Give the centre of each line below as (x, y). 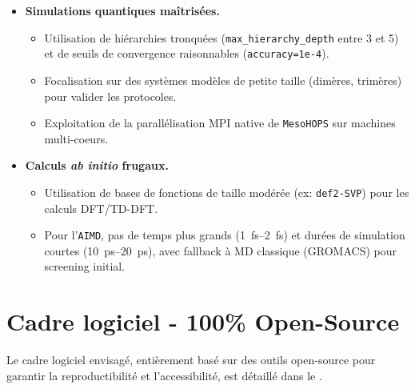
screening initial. (85, 266)
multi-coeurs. (76, 138)
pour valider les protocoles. (110, 96)
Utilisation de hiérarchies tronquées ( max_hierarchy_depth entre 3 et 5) (221, 37)
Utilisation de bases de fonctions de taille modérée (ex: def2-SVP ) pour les (227, 192)
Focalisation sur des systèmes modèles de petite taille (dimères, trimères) (223, 80)
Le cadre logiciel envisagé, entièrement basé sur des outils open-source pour (191, 360)
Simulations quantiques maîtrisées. (122, 10)
